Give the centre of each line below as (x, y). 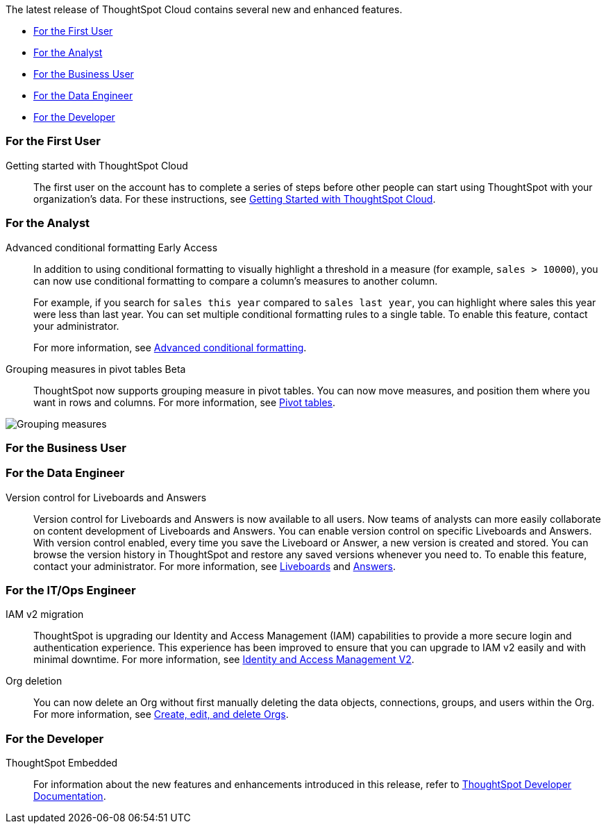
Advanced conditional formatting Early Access (112, 247)
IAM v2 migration (45, 614)
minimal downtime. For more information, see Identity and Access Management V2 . (224, 660)
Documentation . (70, 796)
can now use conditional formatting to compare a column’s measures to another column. (236, 280)
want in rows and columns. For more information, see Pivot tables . (185, 402)
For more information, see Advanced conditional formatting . (170, 347)
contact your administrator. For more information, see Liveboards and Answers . (215, 566)
